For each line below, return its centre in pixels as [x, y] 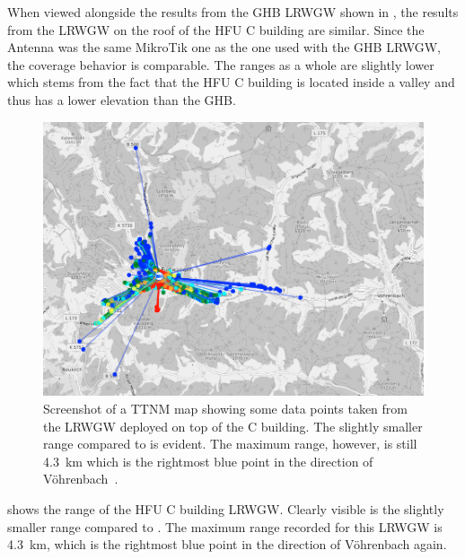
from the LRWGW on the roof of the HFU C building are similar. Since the [216, 29]
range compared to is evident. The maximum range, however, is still [230, 444]
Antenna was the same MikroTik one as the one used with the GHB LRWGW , [224, 47]
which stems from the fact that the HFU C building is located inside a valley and [231, 82]
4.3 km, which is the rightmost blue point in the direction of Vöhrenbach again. [227, 544]
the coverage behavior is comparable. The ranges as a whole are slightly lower [221, 64]
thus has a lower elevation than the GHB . [122, 99]
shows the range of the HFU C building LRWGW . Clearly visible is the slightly [226, 508]
